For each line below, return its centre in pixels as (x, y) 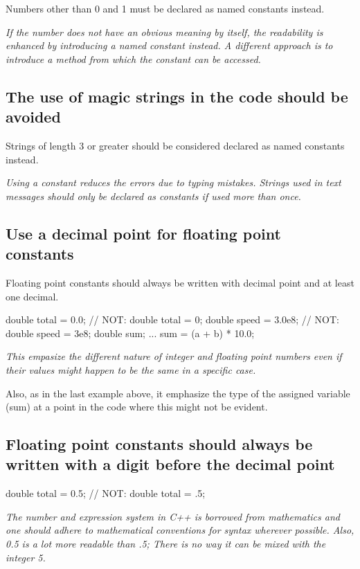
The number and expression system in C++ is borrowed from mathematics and (173, 516)
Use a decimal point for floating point (143, 233)
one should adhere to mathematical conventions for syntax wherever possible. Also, (180, 530)
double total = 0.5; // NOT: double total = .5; (106, 493)
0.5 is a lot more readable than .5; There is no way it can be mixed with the (166, 544)
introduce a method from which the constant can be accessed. (133, 58)
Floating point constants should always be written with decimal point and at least (180, 282)
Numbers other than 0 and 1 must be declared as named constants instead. (165, 8)
